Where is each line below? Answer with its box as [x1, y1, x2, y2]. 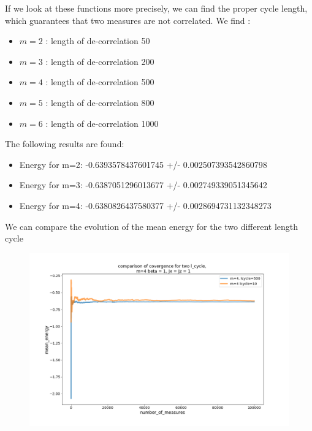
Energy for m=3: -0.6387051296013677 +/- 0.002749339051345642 [19, 178, 267, 191]
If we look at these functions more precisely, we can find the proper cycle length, [5, 2, 308, 14]
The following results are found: [5, 137, 124, 150]
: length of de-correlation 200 [45, 55, 154, 67]
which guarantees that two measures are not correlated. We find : [5, 13, 251, 26]
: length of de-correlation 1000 [45, 116, 159, 129]
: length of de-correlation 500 [45, 75, 154, 88]
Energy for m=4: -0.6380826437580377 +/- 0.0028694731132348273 [19, 199, 272, 212]
